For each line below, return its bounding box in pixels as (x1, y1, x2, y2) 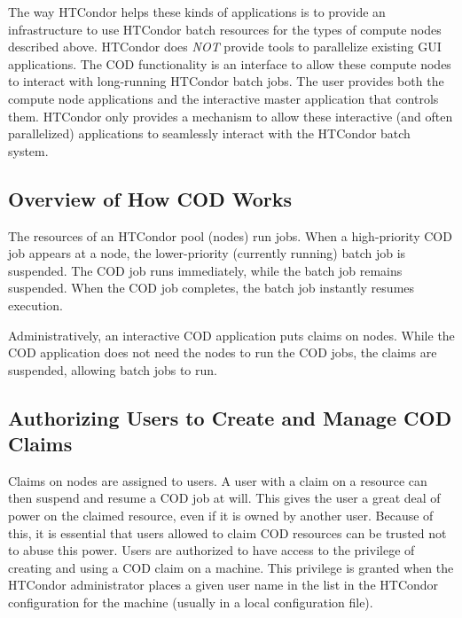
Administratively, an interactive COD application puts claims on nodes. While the (8, 325, 455, 344)
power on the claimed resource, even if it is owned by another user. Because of (8, 506, 434, 525)
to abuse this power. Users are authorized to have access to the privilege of (8, 541, 415, 559)
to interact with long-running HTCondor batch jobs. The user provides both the (8, 72, 444, 90)
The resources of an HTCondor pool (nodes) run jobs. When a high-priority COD (8, 226, 452, 245)
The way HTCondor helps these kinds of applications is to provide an (8, 3, 386, 20)
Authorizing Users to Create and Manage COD (8, 403, 452, 431)
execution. (8, 295, 63, 314)
